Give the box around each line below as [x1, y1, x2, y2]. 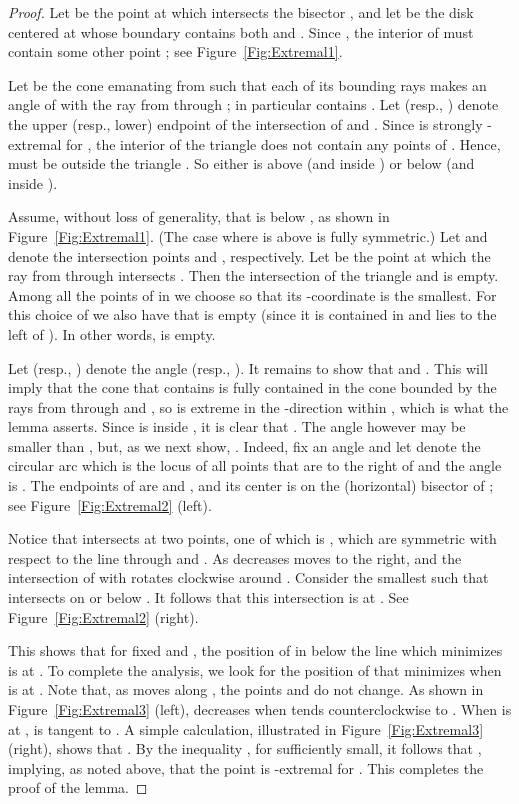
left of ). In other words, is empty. [8, 323, 216, 344]
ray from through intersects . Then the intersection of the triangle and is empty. [8, 265, 499, 286]
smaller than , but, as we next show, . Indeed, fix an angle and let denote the [8, 435, 481, 456]
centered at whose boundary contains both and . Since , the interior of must [8, 21, 474, 42]
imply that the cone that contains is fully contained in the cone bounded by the [8, 377, 497, 398]
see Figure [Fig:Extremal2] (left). [8, 494, 212, 515]
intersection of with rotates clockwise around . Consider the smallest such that [8, 567, 489, 588]
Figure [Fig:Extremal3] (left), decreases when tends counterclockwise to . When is [8, 699, 512, 719]
